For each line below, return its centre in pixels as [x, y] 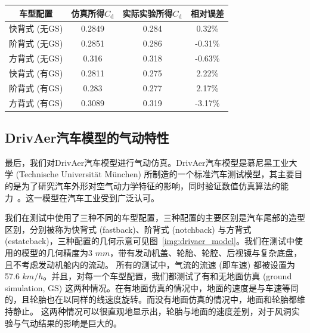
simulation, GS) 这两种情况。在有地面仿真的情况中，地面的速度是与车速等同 [152, 287]
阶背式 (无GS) [36, 43]
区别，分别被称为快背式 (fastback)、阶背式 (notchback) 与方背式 [128, 229]
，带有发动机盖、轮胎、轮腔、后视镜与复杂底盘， [206, 253]
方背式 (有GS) [36, 102]
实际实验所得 [148, 13]
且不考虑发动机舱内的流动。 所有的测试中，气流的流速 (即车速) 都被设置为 [150, 264]
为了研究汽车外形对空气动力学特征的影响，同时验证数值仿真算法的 [151, 186]
